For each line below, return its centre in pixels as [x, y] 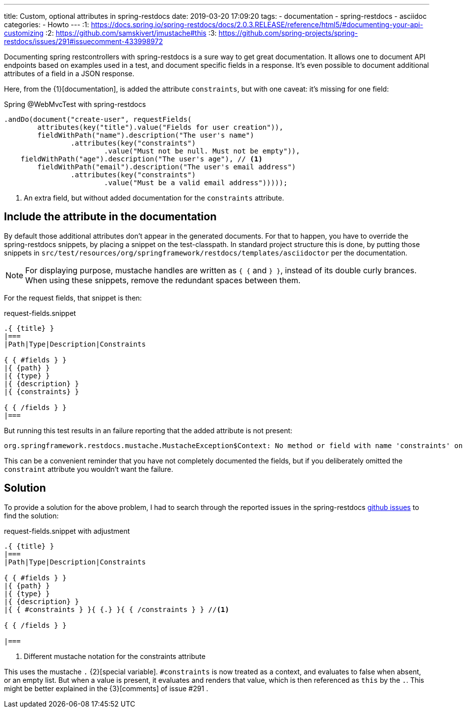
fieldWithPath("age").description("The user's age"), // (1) [141, 159]
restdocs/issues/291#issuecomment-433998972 [84, 41]
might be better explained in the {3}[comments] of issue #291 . [106, 688]
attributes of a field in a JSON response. [69, 74]
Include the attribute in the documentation [110, 217]
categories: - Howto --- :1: [47, 25]
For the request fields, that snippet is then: [73, 298]
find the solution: [31, 515]
